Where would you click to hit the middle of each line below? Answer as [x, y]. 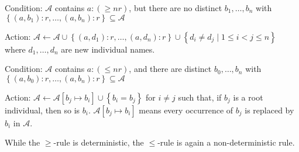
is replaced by [269, 110]
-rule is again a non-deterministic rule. [226, 142]
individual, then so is [42, 110]
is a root [248, 97]
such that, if [200, 97]
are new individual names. [108, 49]
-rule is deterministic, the [99, 142]
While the [23, 142]
